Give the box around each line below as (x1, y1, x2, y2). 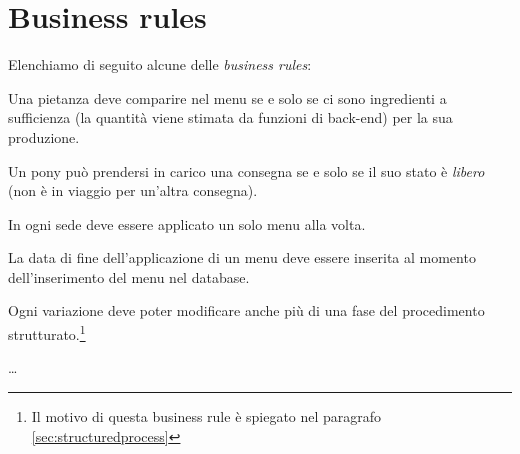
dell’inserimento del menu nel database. (8, 266, 250, 287)
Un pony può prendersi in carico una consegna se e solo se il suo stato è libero (8, 160, 485, 181)
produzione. (8, 126, 80, 147)
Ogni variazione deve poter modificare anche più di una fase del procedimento (8, 300, 485, 321)
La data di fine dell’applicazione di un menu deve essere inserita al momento (8, 247, 476, 268)
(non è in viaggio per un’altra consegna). (8, 180, 258, 201)
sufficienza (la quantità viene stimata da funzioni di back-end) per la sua (8, 107, 453, 128)
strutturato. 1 (8, 321, 86, 344)
